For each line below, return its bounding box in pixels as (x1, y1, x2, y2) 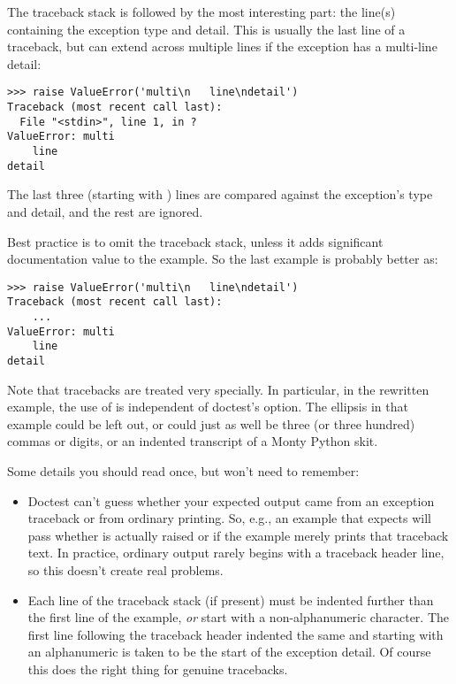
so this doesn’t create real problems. (27, 560, 224, 579)
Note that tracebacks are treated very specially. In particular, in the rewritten (7, 380, 429, 398)
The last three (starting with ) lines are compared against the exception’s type (7, 185, 433, 204)
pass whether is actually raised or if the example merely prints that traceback (27, 526, 449, 544)
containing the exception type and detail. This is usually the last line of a (7, 19, 406, 38)
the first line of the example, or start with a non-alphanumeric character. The (27, 608, 449, 626)
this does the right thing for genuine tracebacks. (27, 659, 288, 678)
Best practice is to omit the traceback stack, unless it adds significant (7, 232, 384, 250)
